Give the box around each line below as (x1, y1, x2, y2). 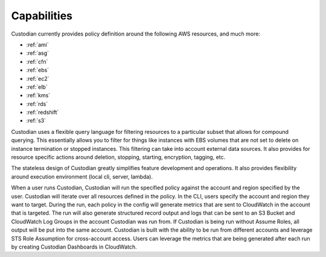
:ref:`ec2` (26, 75, 50, 82)
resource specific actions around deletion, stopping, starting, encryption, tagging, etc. (11, 154, 226, 161)
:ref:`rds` (26, 100, 48, 107)
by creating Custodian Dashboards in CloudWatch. (11, 243, 137, 250)
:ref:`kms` (26, 92, 51, 99)
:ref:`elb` (26, 83, 48, 90)
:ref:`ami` (26, 41, 50, 48)
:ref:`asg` (26, 49, 50, 57)
